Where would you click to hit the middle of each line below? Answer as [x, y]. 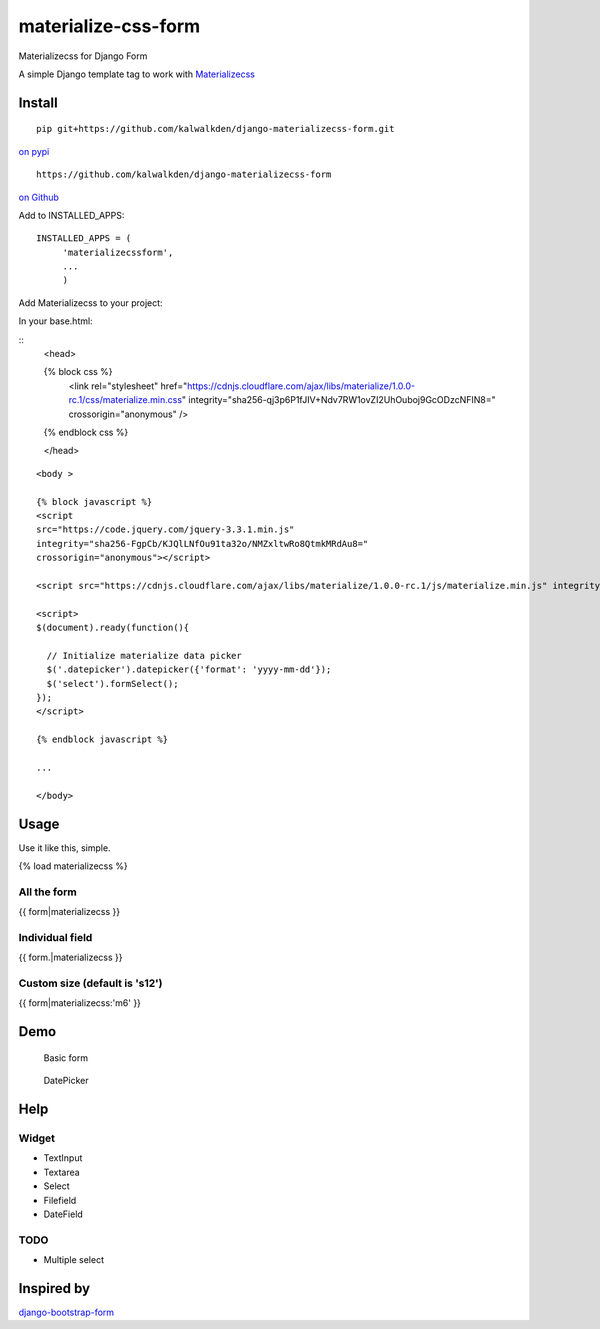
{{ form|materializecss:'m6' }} [80, 1003]
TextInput [63, 1158]
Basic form [66, 1057]
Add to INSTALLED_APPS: [71, 215]
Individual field [55, 937]
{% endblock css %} [86, 432]
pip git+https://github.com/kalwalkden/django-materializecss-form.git [215, 129]
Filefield [60, 1200]
